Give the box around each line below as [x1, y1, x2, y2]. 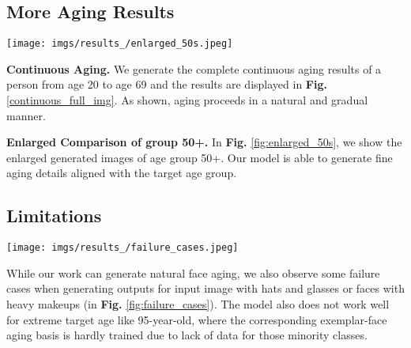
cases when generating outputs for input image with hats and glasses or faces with [6, 280, 405, 297]
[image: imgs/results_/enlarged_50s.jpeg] [6, 38, 233, 50]
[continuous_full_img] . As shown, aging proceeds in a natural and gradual [6, 92, 368, 108]
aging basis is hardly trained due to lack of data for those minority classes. [6, 327, 368, 343]
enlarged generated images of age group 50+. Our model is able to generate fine [6, 149, 393, 165]
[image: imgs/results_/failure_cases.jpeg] [6, 242, 239, 254]
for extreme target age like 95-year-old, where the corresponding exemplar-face [6, 311, 387, 327]
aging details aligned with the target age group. [6, 165, 237, 181]
